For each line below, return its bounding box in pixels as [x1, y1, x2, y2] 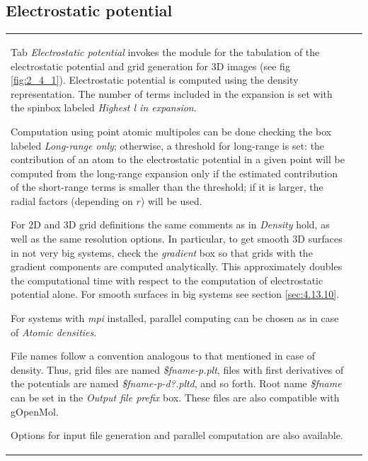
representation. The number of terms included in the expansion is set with [11, 86, 333, 101]
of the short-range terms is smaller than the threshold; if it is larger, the [11, 179, 323, 194]
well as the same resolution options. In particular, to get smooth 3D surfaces [11, 231, 343, 246]
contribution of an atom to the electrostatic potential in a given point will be [11, 152, 345, 167]
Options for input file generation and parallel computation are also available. [11, 428, 343, 443]
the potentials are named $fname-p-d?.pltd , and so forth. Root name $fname [11, 376, 342, 391]
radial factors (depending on [11, 193, 133, 208]
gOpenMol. [11, 404, 59, 418]
